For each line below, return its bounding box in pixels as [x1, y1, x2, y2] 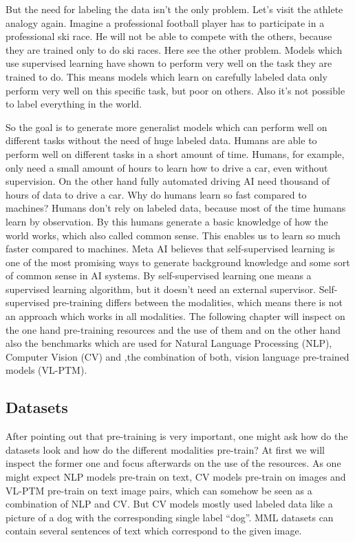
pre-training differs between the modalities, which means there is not [52, 295, 343, 310]
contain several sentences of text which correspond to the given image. [6, 523, 302, 538]
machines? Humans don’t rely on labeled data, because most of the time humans [6, 201, 346, 215]
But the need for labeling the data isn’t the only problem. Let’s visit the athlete [6, 2, 343, 16]
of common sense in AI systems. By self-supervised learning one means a [6, 268, 312, 283]
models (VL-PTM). [6, 363, 87, 377]
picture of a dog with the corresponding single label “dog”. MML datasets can [6, 510, 334, 524]
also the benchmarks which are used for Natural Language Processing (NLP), [6, 336, 332, 350]
